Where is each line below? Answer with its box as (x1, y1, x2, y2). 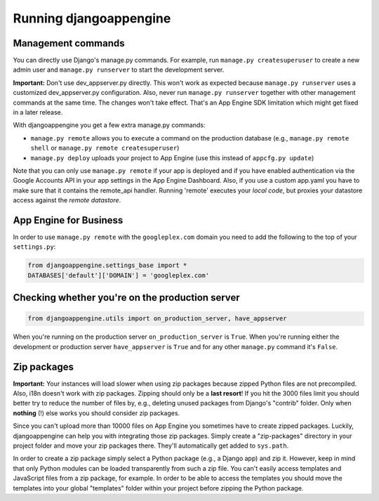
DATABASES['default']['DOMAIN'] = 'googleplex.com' (27, 271, 210, 279)
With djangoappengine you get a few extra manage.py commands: (13, 121, 206, 129)
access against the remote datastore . (13, 196, 121, 204)
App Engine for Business (13, 214, 124, 226)
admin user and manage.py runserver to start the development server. (13, 65, 225, 74)
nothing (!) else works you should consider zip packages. (13, 408, 180, 417)
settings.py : (13, 242, 56, 251)
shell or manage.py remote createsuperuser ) (30, 144, 180, 152)
